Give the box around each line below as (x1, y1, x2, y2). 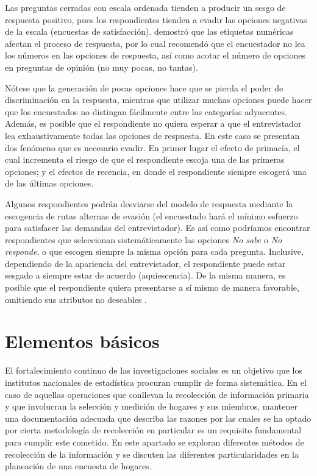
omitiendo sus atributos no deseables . (5, 293, 147, 305)
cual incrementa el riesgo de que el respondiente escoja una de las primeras (5, 153, 285, 166)
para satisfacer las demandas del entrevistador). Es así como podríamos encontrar (5, 221, 310, 234)
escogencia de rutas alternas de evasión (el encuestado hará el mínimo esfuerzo (5, 209, 298, 222)
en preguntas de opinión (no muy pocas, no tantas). (5, 60, 198, 73)
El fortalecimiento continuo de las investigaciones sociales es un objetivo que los (5, 364, 303, 377)
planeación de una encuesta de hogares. (5, 460, 152, 472)
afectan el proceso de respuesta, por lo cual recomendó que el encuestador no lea (5, 37, 305, 49)
